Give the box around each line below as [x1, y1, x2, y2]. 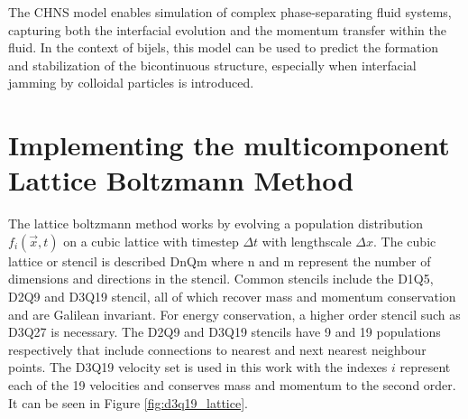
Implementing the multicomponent [8, 126, 450, 163]
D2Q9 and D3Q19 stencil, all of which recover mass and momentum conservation [8, 287, 456, 306]
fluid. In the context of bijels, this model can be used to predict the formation [8, 38, 439, 57]
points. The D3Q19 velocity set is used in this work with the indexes [8, 358, 388, 377]
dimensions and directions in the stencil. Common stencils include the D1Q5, [8, 269, 434, 288]
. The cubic [373, 231, 436, 250]
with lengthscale [262, 231, 352, 250]
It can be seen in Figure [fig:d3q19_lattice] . [8, 393, 248, 412]
